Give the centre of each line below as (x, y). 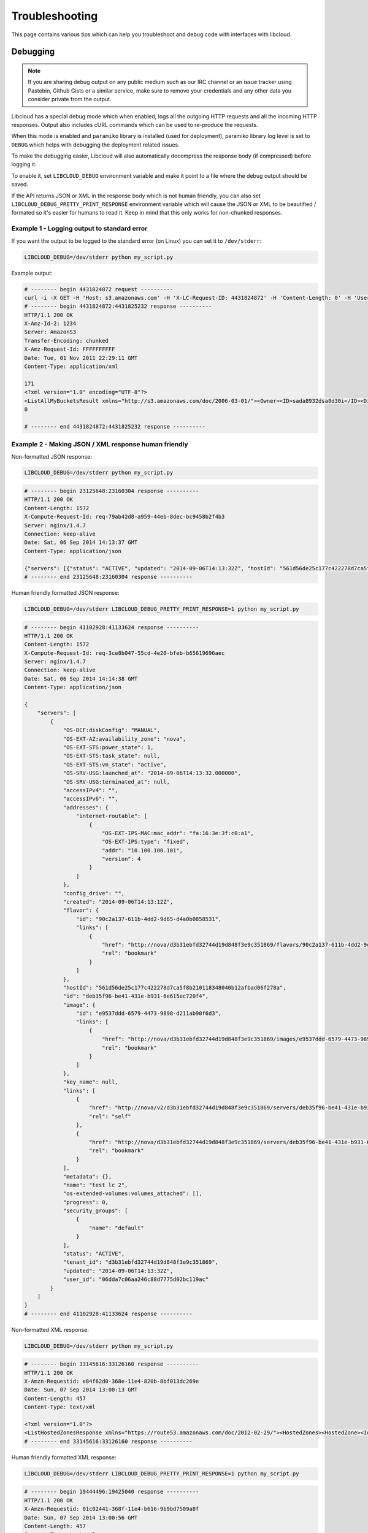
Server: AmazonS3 (50, 332)
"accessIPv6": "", (91, 799)
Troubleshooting (55, 16)
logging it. (24, 164)
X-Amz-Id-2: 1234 (50, 324)
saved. (20, 185)
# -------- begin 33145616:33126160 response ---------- (112, 1364)
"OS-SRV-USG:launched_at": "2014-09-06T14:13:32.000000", (152, 773)
